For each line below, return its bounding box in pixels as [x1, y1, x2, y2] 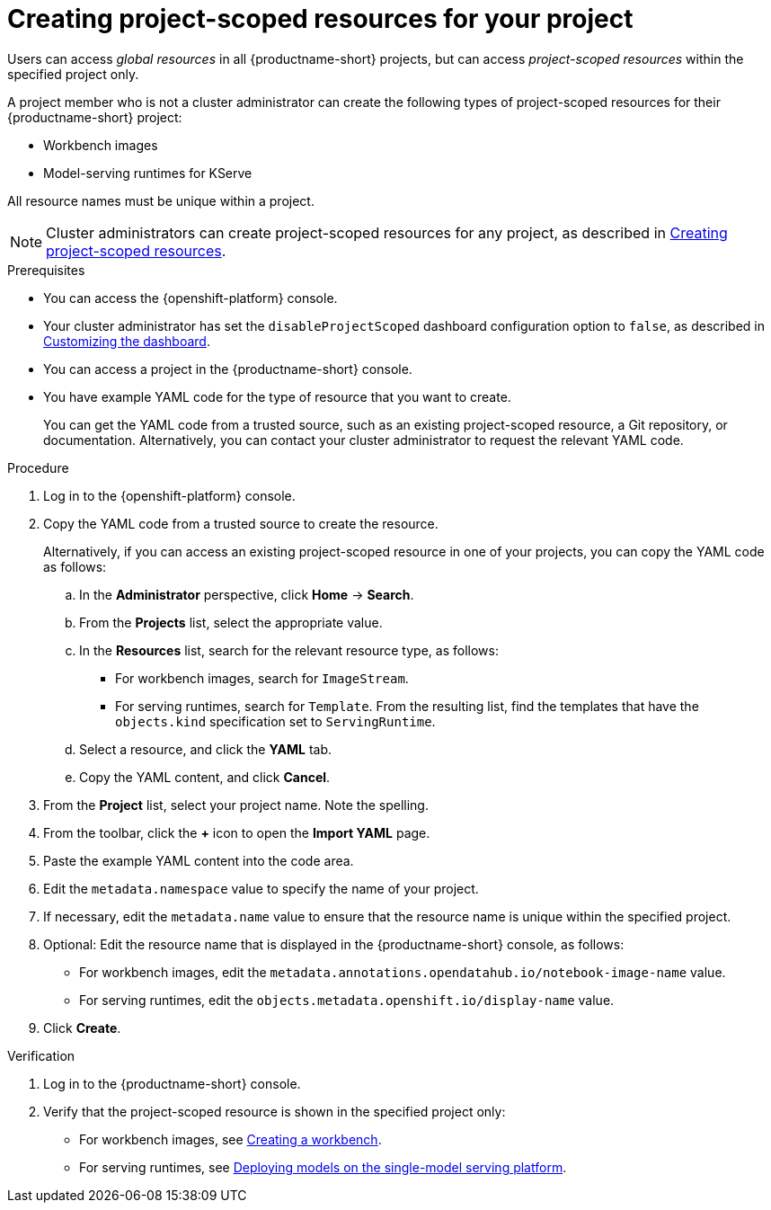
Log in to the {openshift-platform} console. [43, 487, 296, 503]
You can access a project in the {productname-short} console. [43, 360, 412, 377]
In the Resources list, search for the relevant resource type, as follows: [79, 642, 499, 658]
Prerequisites [7, 262, 85, 278]
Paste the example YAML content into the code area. [43, 852, 354, 868]
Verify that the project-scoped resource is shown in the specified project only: [43, 1103, 506, 1119]
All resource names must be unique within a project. [7, 192, 315, 209]
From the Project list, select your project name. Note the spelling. [43, 796, 429, 813]
